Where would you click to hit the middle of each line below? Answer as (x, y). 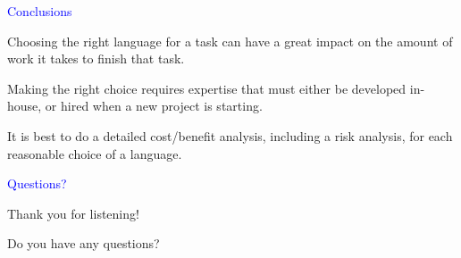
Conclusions (40, 11)
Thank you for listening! (73, 213)
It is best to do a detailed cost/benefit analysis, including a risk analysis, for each (230, 135)
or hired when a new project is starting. (154, 106)
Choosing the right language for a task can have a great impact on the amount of (230, 41)
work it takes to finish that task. (96, 58)
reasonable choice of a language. (95, 153)
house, (25, 106)
